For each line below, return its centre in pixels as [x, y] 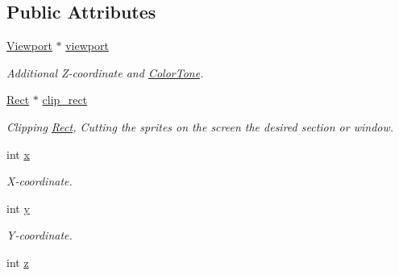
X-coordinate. [39, 181]
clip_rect [65, 100]
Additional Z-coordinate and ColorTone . [105, 72]
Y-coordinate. [39, 235]
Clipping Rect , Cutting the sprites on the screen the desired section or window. [200, 126]
